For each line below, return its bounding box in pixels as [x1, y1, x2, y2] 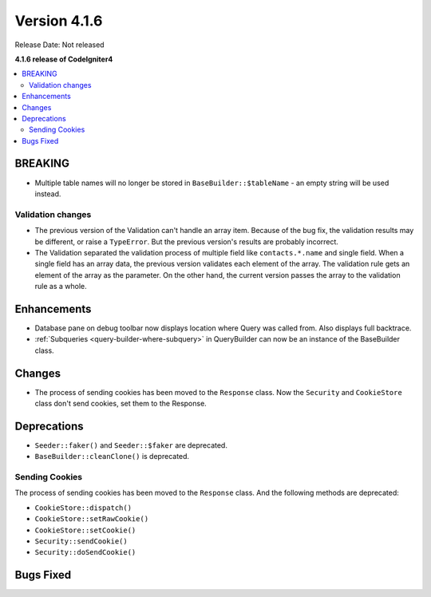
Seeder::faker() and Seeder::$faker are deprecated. [34, 440, 227, 450]
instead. [34, 188, 61, 199]
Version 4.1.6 [14, 12, 103, 30]
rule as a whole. [34, 282, 87, 291]
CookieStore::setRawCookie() [34, 515, 149, 524]
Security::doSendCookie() [34, 548, 136, 557]
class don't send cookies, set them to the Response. [34, 399, 207, 409]
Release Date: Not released [14, 40, 105, 49]
